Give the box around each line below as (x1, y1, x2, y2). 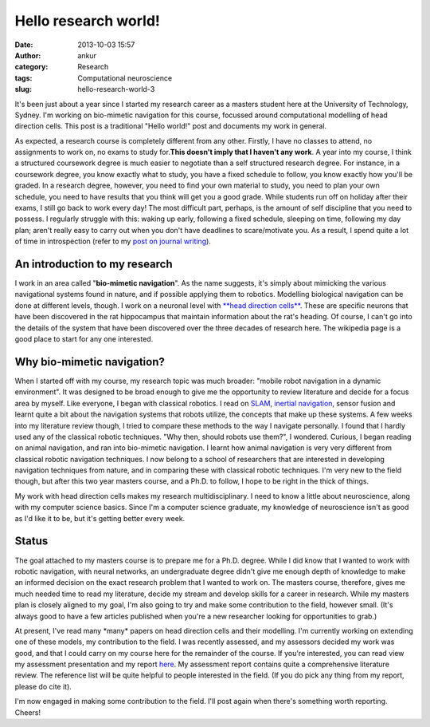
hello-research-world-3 (77, 85, 155, 94)
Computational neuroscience (77, 73, 173, 83)
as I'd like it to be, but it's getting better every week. (14, 513, 186, 523)
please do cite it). (14, 682, 72, 691)
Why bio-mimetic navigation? (14, 355, 165, 369)
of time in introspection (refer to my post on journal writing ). (14, 236, 211, 247)
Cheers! (14, 707, 41, 717)
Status (14, 535, 49, 548)
